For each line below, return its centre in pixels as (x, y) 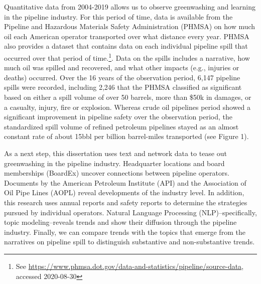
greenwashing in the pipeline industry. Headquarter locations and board (114, 163)
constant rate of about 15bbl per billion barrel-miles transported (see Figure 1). (126, 136)
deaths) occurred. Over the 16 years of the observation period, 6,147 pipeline (122, 77)
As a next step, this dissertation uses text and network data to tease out (115, 153)
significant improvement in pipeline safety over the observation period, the (118, 117)
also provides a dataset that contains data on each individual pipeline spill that (126, 46)
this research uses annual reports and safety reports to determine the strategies (126, 202)
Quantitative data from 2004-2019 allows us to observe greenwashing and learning (130, 7)
